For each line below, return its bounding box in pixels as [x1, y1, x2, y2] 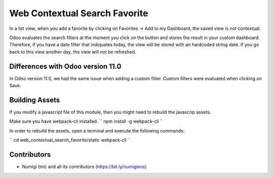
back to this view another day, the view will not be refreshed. [9, 49, 136, 55]
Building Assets [9, 95, 60, 104]
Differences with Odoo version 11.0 [9, 62, 121, 70]
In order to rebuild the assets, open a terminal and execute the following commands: [9, 127, 185, 134]
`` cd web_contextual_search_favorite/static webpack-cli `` [9, 137, 131, 143]
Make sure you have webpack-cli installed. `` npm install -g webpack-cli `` [9, 118, 163, 124]
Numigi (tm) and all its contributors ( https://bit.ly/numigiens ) [22, 164, 147, 169]
